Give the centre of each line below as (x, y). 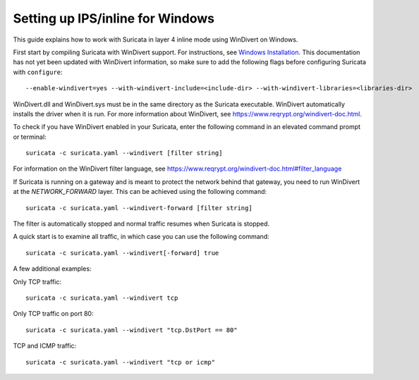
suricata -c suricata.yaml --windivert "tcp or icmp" (120, 362)
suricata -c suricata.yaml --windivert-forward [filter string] (139, 208)
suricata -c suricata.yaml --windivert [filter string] (124, 153)
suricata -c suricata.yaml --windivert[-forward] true (122, 253)
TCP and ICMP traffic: (45, 346)
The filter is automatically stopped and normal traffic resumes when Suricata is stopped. (141, 224)
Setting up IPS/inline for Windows (114, 18)
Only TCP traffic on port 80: (53, 314)
